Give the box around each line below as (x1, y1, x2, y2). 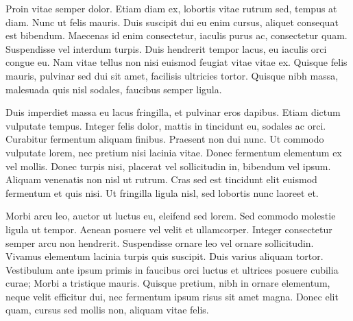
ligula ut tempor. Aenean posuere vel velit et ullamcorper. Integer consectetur (5, 222, 332, 236)
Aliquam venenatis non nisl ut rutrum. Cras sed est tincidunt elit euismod (5, 172, 317, 187)
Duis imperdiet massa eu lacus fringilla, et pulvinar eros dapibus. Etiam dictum (5, 105, 341, 119)
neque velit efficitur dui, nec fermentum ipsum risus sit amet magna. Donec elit (5, 289, 339, 303)
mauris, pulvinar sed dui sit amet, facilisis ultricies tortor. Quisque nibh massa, (5, 68, 339, 82)
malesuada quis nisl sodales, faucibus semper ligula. (5, 82, 222, 96)
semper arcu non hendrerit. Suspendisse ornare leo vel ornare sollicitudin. (5, 235, 314, 250)
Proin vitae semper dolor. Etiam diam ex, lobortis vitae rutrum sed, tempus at (5, 1, 337, 15)
